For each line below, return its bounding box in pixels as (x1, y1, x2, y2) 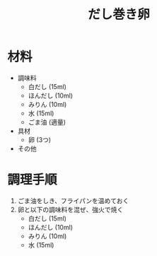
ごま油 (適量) (28, 117, 66, 126)
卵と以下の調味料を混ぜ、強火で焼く (17, 205, 124, 214)
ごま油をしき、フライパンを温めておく (17, 196, 129, 205)
